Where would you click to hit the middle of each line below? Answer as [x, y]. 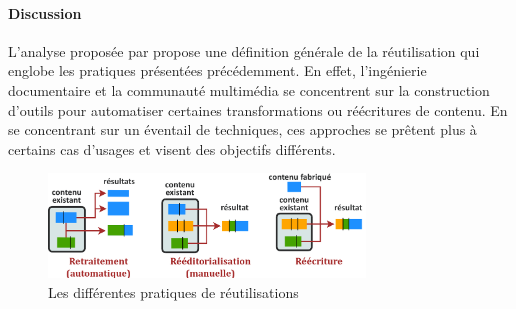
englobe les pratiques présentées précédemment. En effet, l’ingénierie [217, 70]
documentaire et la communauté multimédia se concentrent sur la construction [249, 89]
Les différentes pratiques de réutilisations [173, 291]
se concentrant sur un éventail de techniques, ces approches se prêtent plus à [242, 129]
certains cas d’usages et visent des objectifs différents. [172, 148]
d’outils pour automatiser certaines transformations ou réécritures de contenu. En [258, 109]
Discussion [45, 12]
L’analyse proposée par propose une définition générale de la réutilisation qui [244, 50]
